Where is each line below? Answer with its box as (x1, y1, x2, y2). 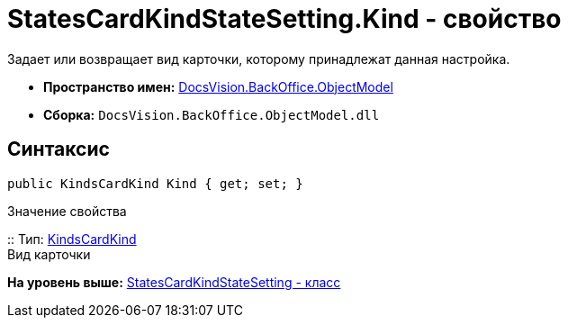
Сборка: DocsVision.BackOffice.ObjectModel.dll (43, 106, 380, 122)
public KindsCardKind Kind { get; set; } (7, 176, 303, 191)
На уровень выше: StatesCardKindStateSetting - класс (7, 274, 341, 290)
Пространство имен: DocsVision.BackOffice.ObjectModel (43, 78, 393, 95)
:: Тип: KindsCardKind (7, 230, 137, 247)
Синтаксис (7, 138, 110, 161)
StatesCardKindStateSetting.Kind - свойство (7, 4, 562, 34)
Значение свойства (7, 203, 127, 219)
